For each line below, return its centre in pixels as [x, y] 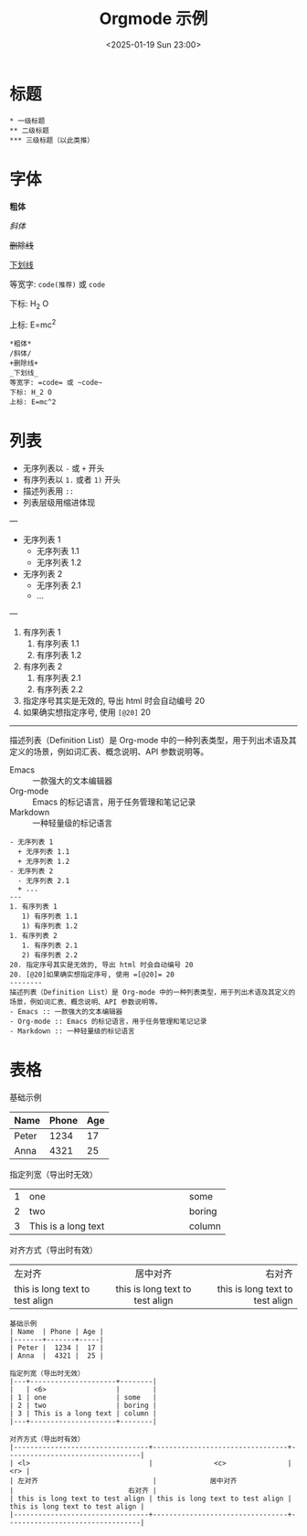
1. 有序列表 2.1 [50, 946]
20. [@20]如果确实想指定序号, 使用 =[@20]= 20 [92, 975]
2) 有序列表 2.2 [50, 955]
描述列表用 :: [48, 491]
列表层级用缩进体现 [59, 503]
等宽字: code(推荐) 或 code [58, 283]
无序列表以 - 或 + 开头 [64, 468]
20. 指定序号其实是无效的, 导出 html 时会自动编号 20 [101, 965]
